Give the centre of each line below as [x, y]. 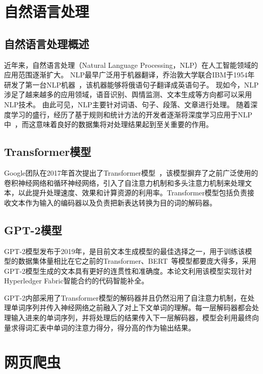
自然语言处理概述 [47, 43]
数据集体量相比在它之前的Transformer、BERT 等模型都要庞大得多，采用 [137, 261]
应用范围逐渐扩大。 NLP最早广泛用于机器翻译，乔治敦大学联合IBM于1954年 [129, 75]
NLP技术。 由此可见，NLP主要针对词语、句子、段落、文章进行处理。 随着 [127, 104]
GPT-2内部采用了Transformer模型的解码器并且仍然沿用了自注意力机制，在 [126, 297]
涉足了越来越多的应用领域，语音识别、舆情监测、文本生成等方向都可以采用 [128, 94]
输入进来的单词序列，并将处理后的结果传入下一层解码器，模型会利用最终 [131, 318]
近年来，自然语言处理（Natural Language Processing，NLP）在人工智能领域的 [131, 65]
